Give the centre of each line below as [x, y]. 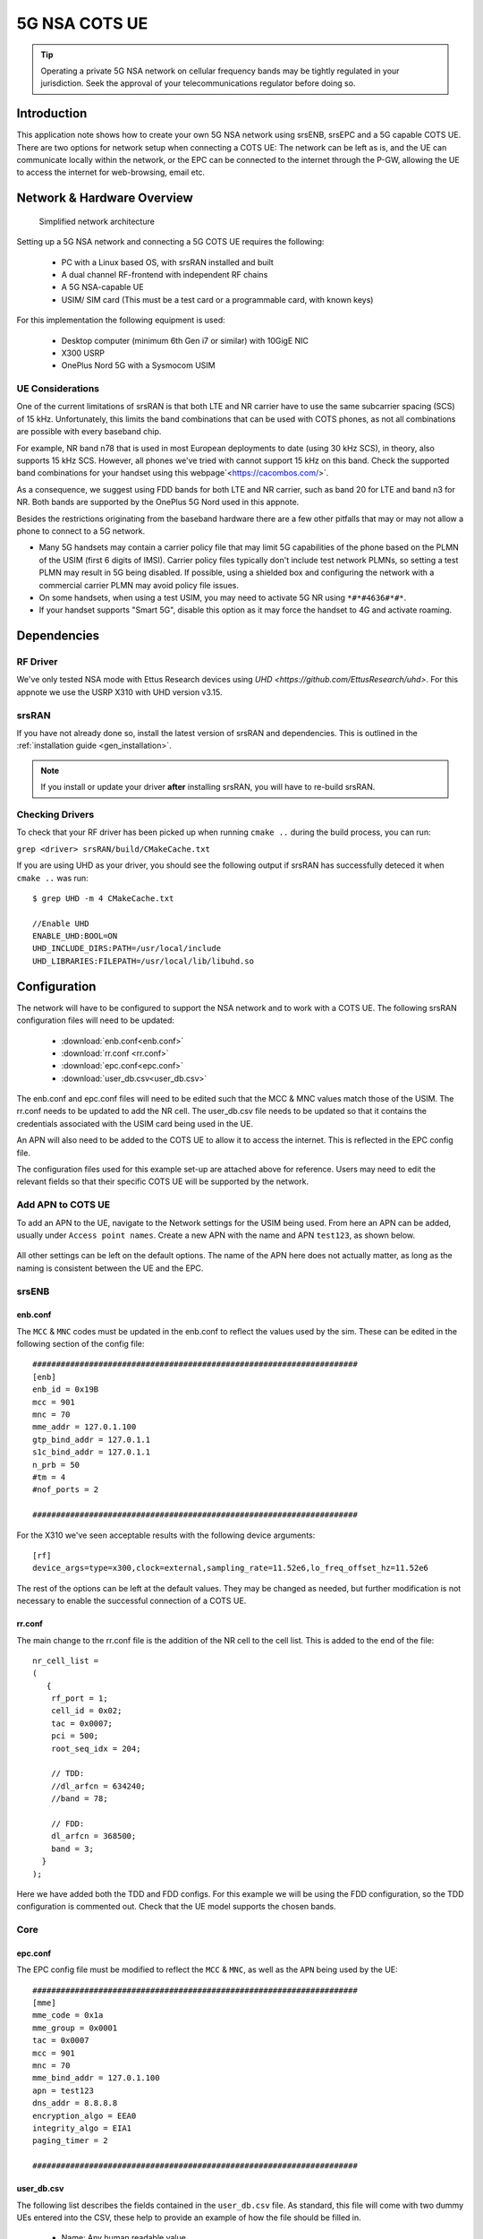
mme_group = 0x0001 [75, 2028]
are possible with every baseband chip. [89, 432]
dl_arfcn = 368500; [93, 1836]
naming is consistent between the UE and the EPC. [110, 1268]
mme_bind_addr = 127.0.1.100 [96, 2078]
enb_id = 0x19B [66, 1390]
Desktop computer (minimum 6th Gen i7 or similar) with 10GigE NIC [185, 340]
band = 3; [72, 1849]
